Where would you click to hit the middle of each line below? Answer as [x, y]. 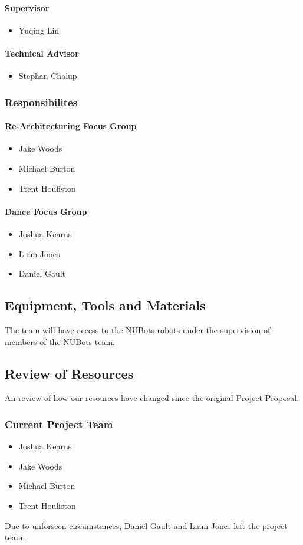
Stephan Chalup [48, 76]
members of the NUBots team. [60, 341]
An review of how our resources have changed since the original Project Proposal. [152, 398]
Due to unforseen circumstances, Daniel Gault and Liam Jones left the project [146, 525]
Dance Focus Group [46, 211]
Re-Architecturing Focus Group [71, 126]
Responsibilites [41, 102]
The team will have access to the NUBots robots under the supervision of [138, 329]
